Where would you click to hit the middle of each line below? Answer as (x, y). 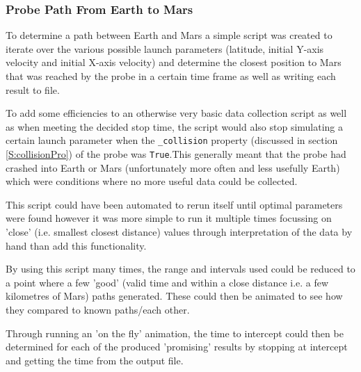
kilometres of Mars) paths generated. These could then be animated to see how (174, 296)
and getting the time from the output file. (95, 360)
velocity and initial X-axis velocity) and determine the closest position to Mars (174, 62)
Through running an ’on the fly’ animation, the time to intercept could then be (175, 333)
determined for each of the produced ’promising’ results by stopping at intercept (177, 347)
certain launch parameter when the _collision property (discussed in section (172, 140)
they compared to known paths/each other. (98, 310)
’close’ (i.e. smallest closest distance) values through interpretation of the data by (179, 232)
